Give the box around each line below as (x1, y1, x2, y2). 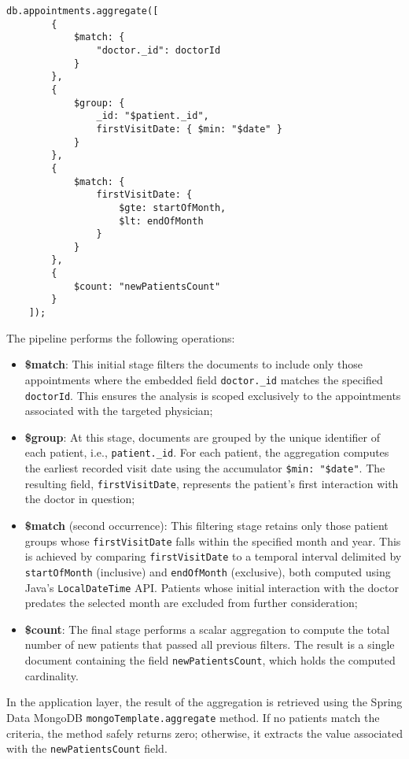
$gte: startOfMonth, (119, 202, 227, 213)
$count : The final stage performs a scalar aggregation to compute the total (24, 620, 390, 637)
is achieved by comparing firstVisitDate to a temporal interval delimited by (24, 548, 402, 565)
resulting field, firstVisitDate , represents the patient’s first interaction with (24, 475, 399, 491)
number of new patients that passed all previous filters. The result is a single (24, 636, 395, 653)
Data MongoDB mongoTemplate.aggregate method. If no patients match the (6, 709, 380, 725)
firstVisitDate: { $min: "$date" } (96, 123, 282, 135)
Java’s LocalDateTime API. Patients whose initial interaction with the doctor (24, 579, 399, 595)
